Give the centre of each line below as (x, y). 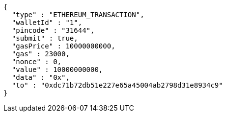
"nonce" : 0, (37, 62)
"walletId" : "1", (47, 23)
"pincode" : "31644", (53, 30)
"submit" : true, (45, 38)
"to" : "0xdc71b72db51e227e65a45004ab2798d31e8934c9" (117, 85)
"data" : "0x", (41, 77)
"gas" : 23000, (41, 54)
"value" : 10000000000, (57, 70)
